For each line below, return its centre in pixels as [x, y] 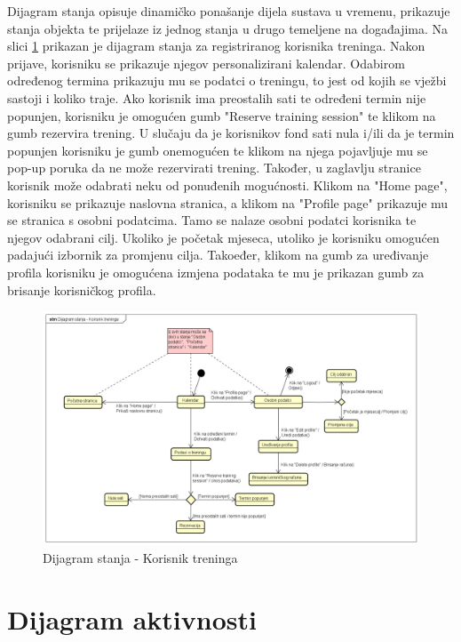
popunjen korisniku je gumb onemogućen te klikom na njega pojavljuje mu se [218, 150]
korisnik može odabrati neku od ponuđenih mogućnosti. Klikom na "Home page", [227, 185]
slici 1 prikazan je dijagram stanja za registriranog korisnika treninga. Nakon [216, 46]
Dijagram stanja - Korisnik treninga [140, 558]
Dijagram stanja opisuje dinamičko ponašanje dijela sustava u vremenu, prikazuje [229, 11]
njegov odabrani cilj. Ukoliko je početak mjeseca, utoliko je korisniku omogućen [223, 237]
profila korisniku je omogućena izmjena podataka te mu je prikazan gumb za [216, 272]
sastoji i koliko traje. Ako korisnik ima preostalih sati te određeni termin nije [217, 97]
